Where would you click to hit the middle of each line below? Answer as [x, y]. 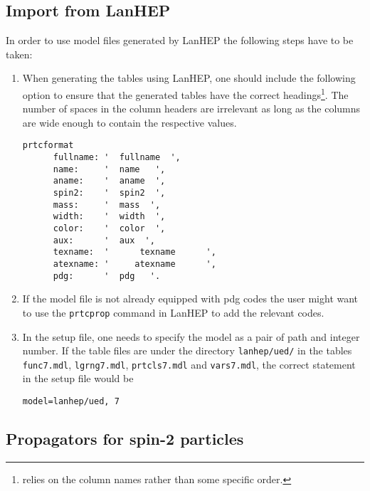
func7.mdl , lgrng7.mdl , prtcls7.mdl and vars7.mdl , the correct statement [189, 364]
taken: [19, 54]
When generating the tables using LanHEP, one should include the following [189, 78]
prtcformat [48, 146]
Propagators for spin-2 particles [125, 439]
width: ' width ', [109, 217]
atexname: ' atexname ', [134, 264]
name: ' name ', [109, 169]
